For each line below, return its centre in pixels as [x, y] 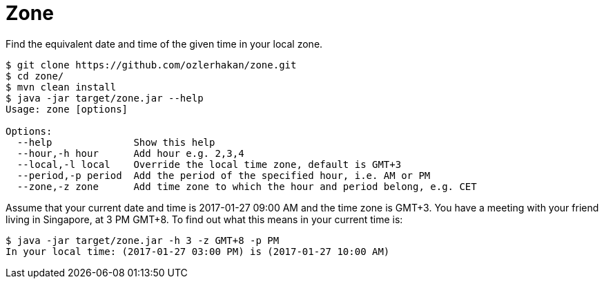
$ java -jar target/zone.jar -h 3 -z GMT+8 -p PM [143, 240]
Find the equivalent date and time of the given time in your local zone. [164, 44]
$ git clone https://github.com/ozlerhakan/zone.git [151, 65]
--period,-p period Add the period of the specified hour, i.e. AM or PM [224, 175]
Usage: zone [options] [67, 109]
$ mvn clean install [61, 87]
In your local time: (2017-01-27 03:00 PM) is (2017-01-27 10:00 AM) [198, 251]
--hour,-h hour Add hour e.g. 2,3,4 [130, 153]
